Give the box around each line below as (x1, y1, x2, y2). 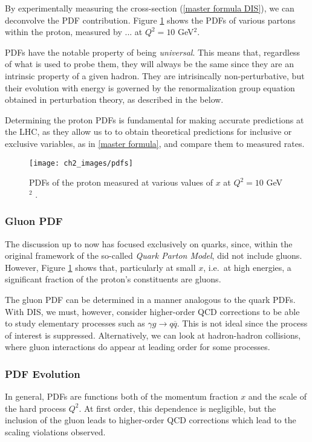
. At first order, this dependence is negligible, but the (79, 401, 276, 414)
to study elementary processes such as (5, 317, 145, 330)
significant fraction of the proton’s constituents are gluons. (5, 273, 221, 285)
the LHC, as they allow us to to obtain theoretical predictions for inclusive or (5, 125, 292, 138)
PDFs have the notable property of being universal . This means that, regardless (5, 45, 301, 58)
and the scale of (248, 390, 307, 403)
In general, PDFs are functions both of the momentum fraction (5, 390, 238, 403)
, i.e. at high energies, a (203, 261, 291, 273)
